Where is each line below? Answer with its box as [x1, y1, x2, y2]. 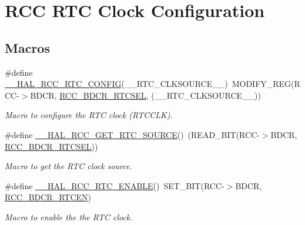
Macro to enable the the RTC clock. [5, 210, 133, 223]
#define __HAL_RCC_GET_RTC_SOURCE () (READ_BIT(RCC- [5, 128, 260, 140]
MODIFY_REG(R [232, 78, 300, 90]
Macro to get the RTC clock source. [5, 160, 132, 172]
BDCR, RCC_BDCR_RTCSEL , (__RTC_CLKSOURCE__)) [30, 89, 261, 101]
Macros [5, 38, 50, 56]
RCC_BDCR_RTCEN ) [5, 191, 91, 203]
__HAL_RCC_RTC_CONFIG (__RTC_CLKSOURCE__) [5, 78, 228, 90]
